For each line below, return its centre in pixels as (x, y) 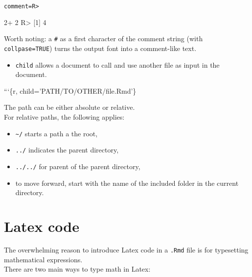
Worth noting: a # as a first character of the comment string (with (103, 38)
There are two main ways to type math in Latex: (77, 269)
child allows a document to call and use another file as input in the (117, 64)
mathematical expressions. (43, 259)
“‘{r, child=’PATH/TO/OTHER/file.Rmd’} (70, 90)
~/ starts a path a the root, (57, 133)
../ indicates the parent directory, (67, 150)
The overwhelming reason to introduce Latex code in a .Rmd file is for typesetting (126, 249)
